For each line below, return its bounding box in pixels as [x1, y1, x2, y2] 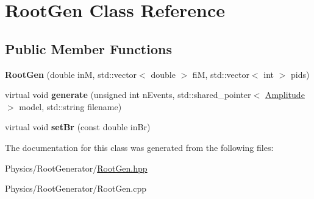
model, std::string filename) [19, 100, 122, 113]
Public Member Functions [5, 39, 172, 58]
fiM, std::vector [192, 68, 249, 80]
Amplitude [265, 88, 305, 101]
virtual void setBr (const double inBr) [5, 120, 151, 133]
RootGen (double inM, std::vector [5, 68, 137, 80]
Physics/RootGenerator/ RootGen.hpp [5, 161, 148, 174]
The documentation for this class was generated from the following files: [5, 141, 274, 153]
